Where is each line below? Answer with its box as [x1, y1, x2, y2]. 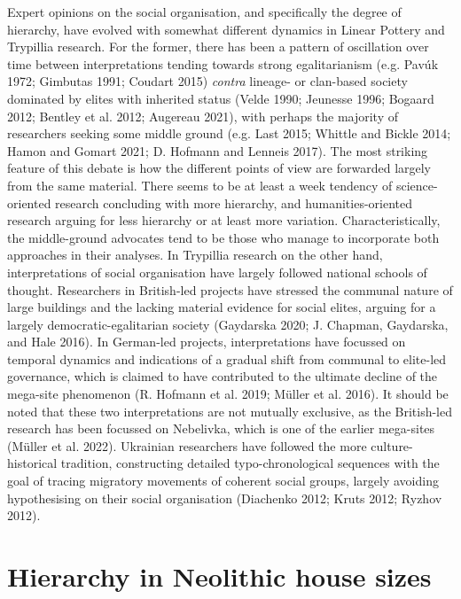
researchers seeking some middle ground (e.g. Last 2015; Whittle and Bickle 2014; [7, 124, 451, 143]
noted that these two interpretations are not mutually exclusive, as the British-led [7, 401, 452, 420]
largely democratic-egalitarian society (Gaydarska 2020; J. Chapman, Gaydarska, [7, 315, 449, 333]
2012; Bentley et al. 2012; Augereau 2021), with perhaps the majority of [7, 106, 398, 125]
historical [7, 454, 58, 472]
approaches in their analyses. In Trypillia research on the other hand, [7, 245, 383, 264]
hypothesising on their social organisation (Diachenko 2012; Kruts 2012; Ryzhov [7, 488, 442, 507]
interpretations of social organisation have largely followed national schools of [7, 262, 427, 281]
